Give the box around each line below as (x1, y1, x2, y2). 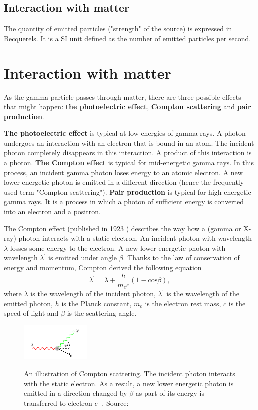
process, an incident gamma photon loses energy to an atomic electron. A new (4, 167, 243, 177)
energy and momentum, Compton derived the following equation (4, 262, 202, 273)
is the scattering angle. (67, 308, 137, 318)
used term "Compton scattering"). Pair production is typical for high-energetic (4, 186, 251, 197)
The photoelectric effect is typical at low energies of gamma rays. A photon (4, 128, 246, 138)
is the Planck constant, (61, 298, 132, 308)
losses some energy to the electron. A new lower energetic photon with (10, 242, 226, 253)
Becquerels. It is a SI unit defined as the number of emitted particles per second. (4, 33, 251, 43)
